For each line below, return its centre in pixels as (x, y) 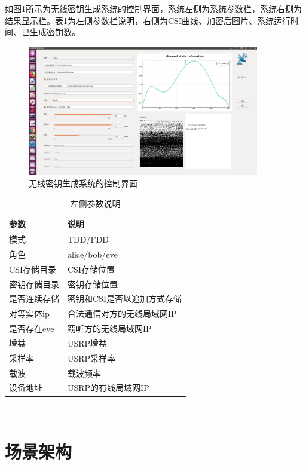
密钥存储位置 (93, 284)
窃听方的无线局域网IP (110, 328)
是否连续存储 (34, 299)
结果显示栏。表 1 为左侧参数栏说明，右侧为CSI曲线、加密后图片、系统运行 (148, 20)
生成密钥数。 (55, 32)
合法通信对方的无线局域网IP (122, 313)
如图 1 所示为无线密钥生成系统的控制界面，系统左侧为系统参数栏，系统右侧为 (153, 8)
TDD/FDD (88, 239)
